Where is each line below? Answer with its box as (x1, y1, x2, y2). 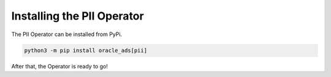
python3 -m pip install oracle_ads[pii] (24, 46, 147, 54)
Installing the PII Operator (11, 9, 144, 23)
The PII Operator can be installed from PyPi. (11, 31, 123, 38)
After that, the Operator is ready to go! (11, 62, 108, 70)
